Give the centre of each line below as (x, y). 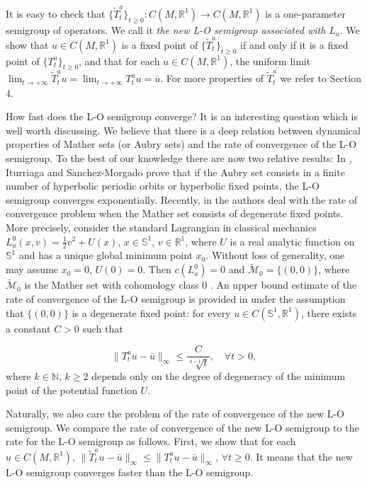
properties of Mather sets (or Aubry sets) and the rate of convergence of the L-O (181, 144)
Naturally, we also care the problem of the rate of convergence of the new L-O (175, 414)
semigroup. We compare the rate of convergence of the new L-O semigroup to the (182, 427)
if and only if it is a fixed (294, 44)
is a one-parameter (305, 13)
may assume (32, 269)
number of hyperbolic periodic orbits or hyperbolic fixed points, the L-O (163, 186)
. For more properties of (212, 78)
